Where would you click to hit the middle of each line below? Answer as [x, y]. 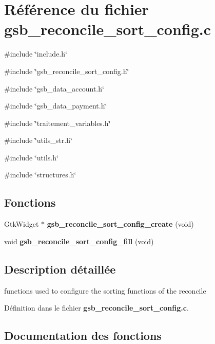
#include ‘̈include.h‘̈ [36, 54]
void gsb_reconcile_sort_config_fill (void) [79, 241]
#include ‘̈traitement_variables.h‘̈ [57, 123]
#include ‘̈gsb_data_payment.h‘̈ [56, 106]
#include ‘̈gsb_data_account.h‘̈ [54, 88]
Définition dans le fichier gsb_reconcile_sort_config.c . [96, 308]
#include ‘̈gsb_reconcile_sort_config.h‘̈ [67, 71]
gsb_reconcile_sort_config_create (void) [120, 224]
